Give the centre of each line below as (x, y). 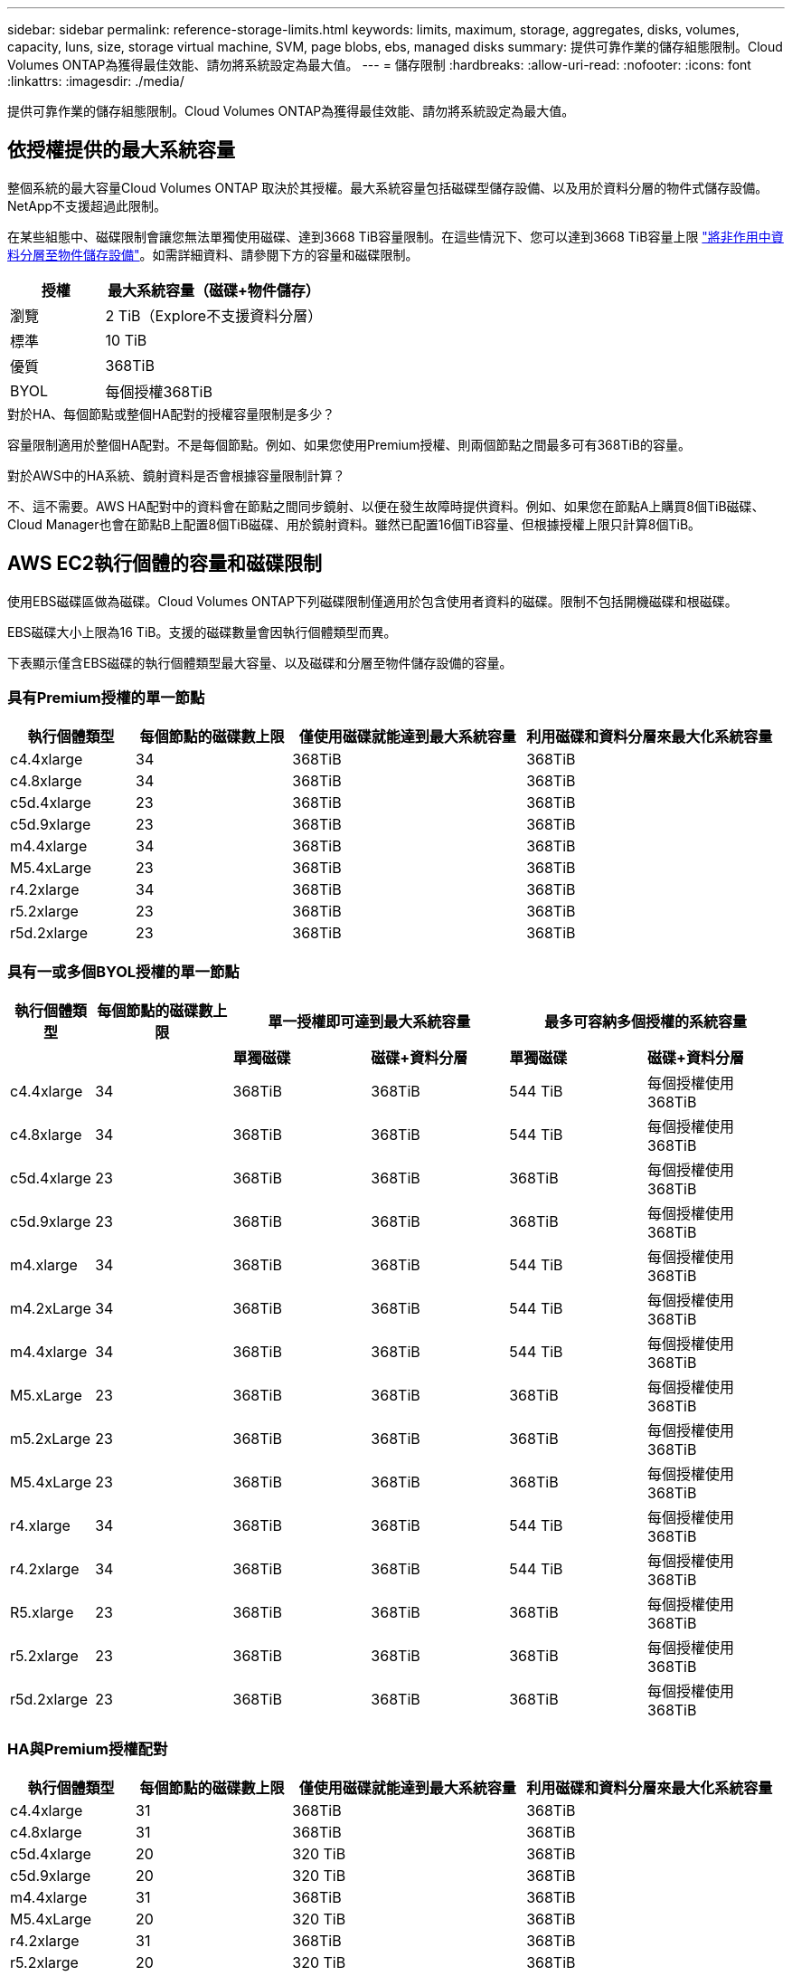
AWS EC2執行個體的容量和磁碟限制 (165, 564)
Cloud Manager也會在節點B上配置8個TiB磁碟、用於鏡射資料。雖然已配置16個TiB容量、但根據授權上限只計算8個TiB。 (354, 524)
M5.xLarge (46, 1396)
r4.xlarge (40, 1526)
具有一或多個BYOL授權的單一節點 (123, 971)
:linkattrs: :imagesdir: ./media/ (96, 81)
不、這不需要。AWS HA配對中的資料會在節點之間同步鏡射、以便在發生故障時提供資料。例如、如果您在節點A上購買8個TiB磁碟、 (386, 506)
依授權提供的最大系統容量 (121, 150)
